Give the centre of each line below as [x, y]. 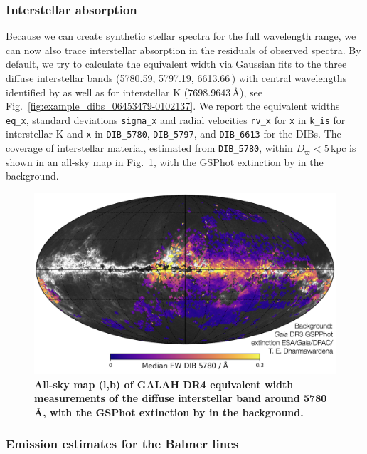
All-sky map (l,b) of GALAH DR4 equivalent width [164, 384]
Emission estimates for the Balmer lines [122, 444]
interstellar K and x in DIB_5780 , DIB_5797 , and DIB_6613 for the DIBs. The [174, 134]
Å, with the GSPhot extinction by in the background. [169, 412]
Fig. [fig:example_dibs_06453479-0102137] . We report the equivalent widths [173, 106]
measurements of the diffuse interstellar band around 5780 [181, 398]
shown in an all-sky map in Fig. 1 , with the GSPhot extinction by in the [165, 161]
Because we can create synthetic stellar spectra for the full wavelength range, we [181, 36]
